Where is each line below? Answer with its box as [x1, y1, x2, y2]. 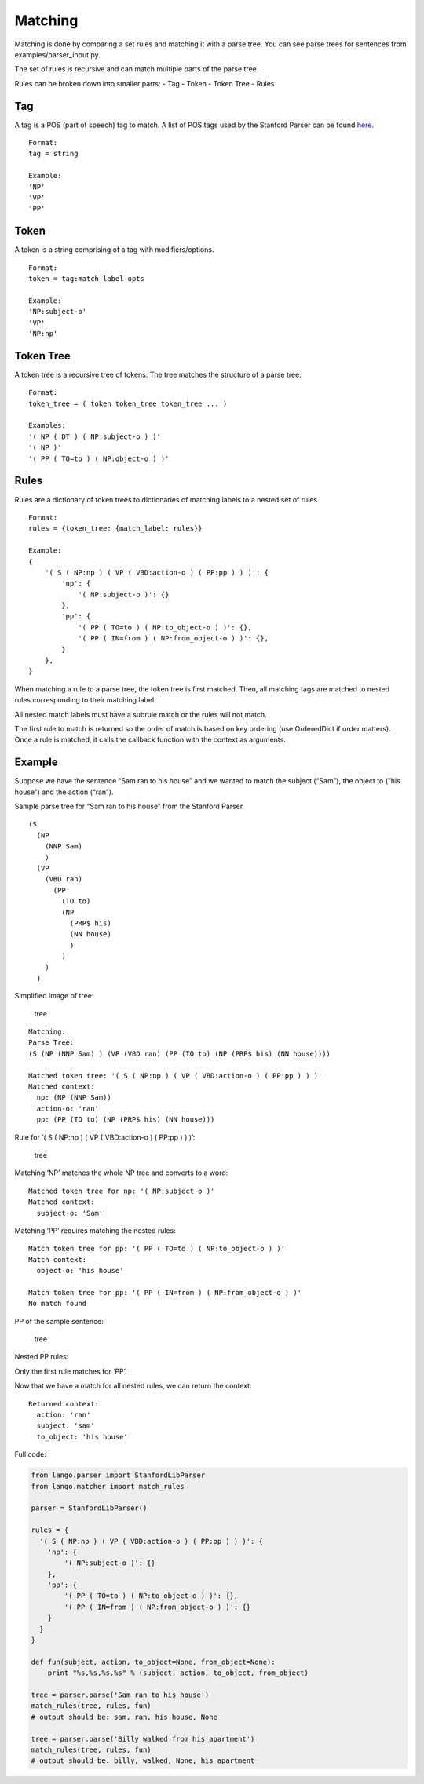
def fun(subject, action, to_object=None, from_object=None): [31, 1657, 276, 1666]
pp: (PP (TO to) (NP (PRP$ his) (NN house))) [36, 1115, 215, 1124]
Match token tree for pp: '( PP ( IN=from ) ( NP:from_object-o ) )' [28, 1288, 302, 1297]
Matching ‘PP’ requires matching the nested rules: [14, 1225, 176, 1235]
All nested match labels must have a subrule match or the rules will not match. [14, 710, 267, 719]
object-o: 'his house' [36, 1266, 124, 1275]
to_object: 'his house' [36, 1432, 129, 1441]
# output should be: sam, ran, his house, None [31, 1712, 217, 1721]
